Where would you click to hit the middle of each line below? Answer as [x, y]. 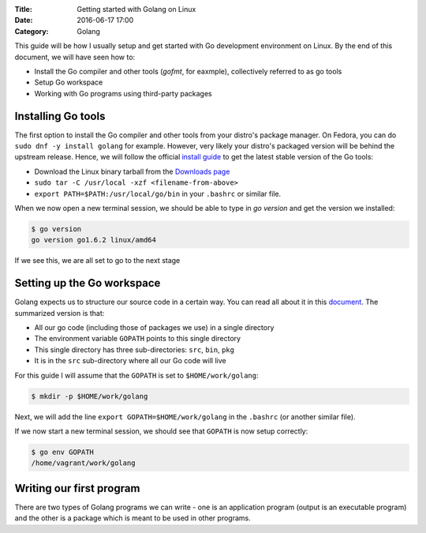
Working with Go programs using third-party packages [123, 93]
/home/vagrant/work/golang [83, 463]
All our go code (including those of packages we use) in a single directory [154, 328]
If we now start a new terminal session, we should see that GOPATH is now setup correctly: [161, 431]
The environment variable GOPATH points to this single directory [137, 339]
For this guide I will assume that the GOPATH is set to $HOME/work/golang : [136, 375]
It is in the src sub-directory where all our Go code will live [130, 361]
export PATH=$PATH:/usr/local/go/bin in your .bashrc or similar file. [158, 193]
